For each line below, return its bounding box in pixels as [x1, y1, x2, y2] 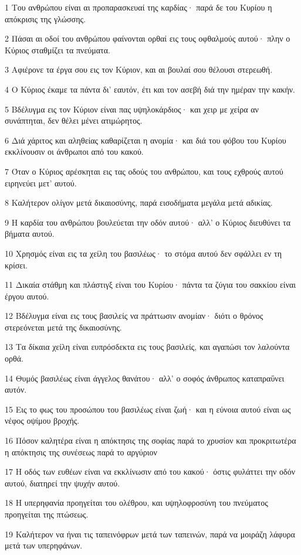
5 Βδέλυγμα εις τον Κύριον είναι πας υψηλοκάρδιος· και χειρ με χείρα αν [5, 103, 259, 115]
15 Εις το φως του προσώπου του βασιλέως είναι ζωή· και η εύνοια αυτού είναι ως [5, 403, 291, 415]
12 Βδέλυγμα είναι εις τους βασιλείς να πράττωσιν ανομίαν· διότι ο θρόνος [5, 309, 263, 322]
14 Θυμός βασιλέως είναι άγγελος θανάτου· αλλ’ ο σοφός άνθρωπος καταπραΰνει [5, 372, 285, 384]
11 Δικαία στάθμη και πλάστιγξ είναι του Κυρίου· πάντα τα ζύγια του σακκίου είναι [5, 278, 296, 291]
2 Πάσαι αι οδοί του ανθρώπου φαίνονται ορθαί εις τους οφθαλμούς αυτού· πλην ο [5, 32, 290, 45]
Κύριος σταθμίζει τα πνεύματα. [5, 43, 110, 56]
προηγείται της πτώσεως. [5, 508, 89, 520]
